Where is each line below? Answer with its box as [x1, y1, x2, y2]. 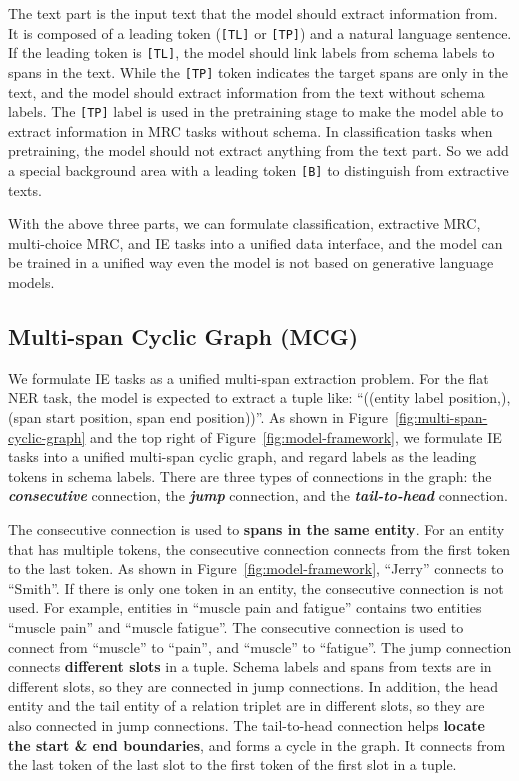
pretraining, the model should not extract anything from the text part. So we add [8, 140, 509, 161]
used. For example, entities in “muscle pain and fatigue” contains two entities [8, 597, 482, 618]
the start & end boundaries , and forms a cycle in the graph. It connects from [8, 734, 506, 755]
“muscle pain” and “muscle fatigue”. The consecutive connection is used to [8, 616, 464, 637]
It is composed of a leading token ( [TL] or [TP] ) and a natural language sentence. [8, 22, 512, 43]
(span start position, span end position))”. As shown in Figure [8, 407, 389, 428]
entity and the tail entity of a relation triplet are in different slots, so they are [8, 695, 485, 716]
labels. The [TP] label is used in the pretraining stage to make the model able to [8, 101, 504, 122]
